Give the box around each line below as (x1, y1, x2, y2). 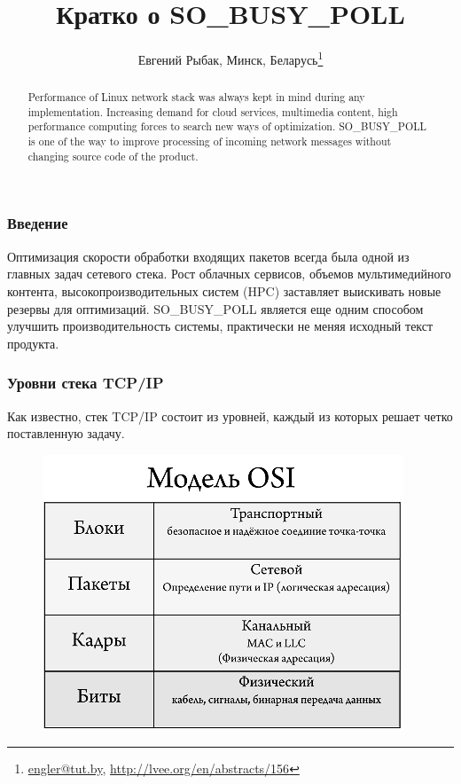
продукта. (7, 333, 59, 352)
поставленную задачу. (7, 424, 125, 443)
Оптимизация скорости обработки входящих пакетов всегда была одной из (7, 247, 410, 265)
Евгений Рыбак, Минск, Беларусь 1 (137, 48, 324, 68)
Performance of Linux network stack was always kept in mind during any (27, 90, 365, 105)
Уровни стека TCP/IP (7, 372, 164, 394)
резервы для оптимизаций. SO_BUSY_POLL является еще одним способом (7, 299, 424, 318)
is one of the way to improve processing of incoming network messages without (27, 134, 392, 149)
